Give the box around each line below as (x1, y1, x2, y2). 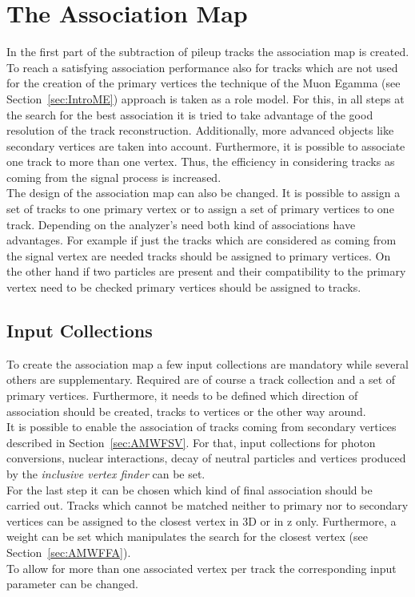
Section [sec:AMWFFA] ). (6, 543, 131, 560)
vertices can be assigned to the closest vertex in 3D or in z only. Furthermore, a (6, 512, 397, 529)
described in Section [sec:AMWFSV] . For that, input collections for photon (6, 434, 376, 450)
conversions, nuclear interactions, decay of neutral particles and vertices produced (6, 450, 406, 466)
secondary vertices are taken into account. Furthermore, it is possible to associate (6, 137, 405, 154)
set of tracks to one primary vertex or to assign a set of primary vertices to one (6, 200, 394, 217)
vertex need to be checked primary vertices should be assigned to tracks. (6, 279, 361, 296)
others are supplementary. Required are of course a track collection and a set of (6, 371, 396, 388)
